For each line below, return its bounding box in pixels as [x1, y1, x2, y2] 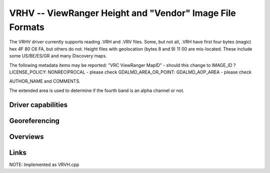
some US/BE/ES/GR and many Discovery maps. [9, 53, 107, 59]
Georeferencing [9, 116, 60, 125]
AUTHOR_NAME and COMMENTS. [9, 78, 80, 84]
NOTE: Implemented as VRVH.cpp [9, 161, 79, 167]
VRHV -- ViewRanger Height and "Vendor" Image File [9, 7, 236, 18]
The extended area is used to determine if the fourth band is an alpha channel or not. [9, 87, 184, 93]
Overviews [9, 132, 44, 141]
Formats [9, 21, 44, 32]
